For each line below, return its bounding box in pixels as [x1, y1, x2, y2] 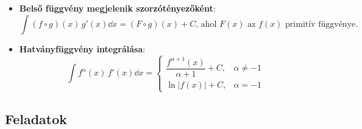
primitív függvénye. [285, 19, 358, 29]
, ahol [196, 19, 217, 29]
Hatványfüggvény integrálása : [19, 42, 146, 55]
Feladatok [5, 109, 68, 128]
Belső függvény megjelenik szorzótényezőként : [19, 2, 216, 14]
